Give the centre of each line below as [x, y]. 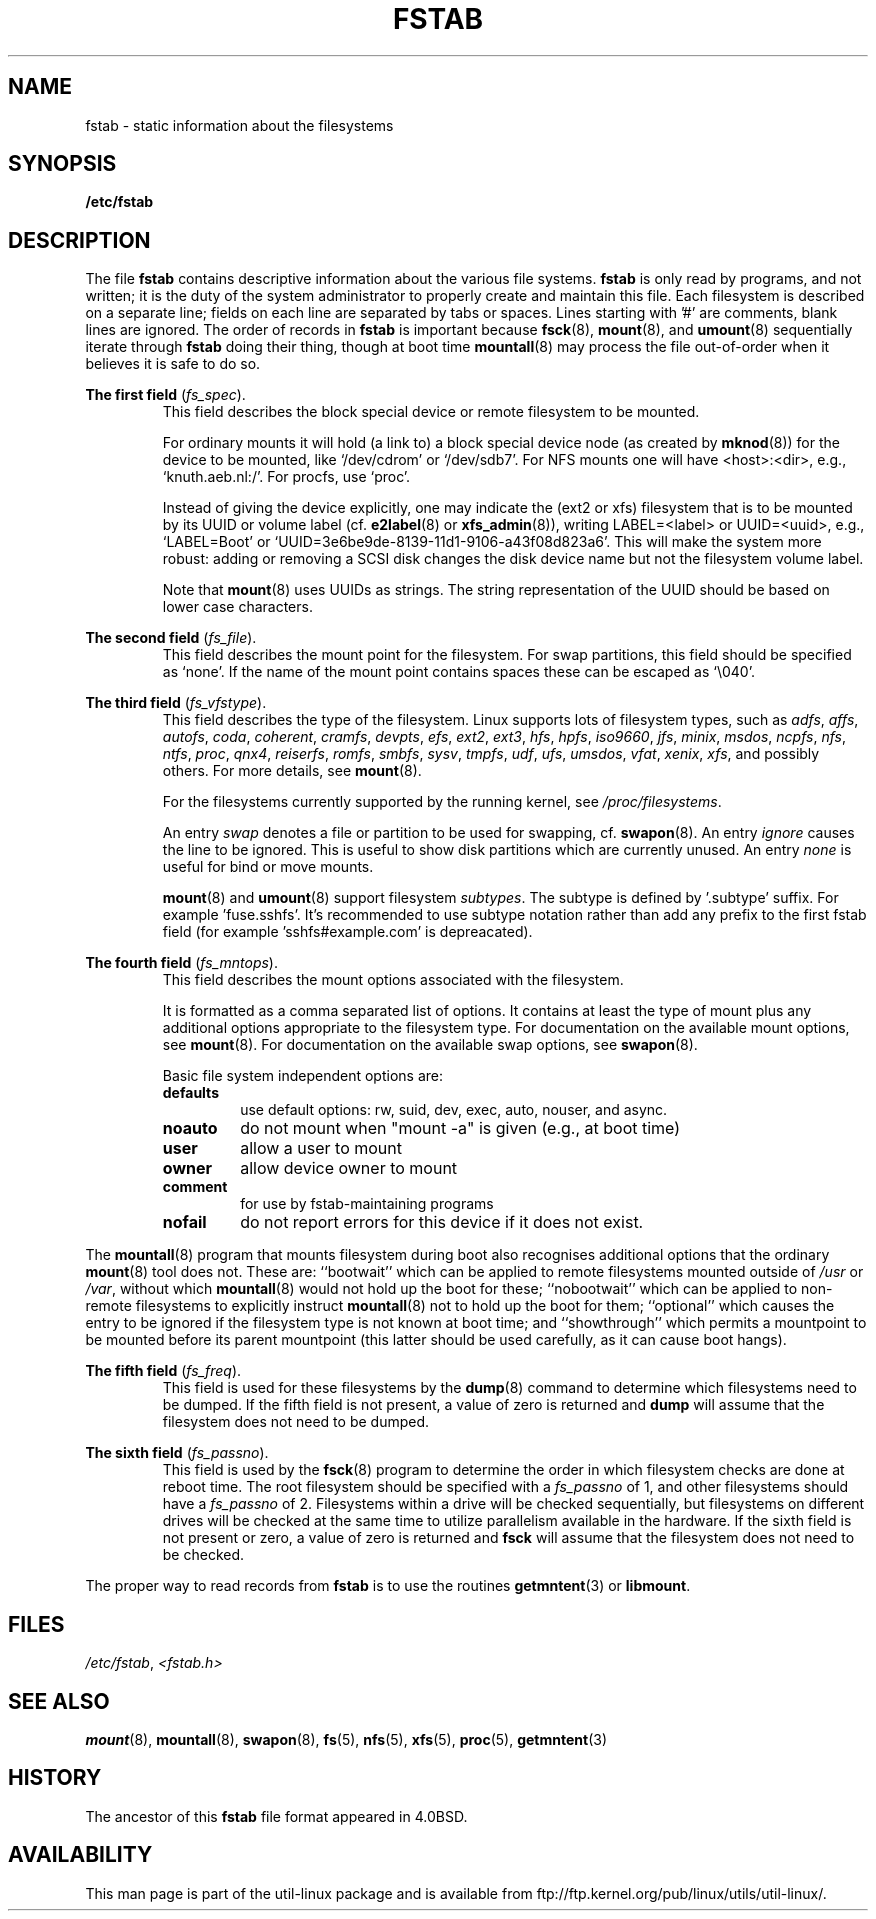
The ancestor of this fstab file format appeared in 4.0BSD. [276, 1816]
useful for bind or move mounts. [268, 867]
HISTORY [55, 1778]
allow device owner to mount [349, 1168]
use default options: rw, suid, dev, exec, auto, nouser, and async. [454, 1110]
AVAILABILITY [80, 1855]
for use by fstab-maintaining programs [367, 1204]
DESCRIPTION [79, 240]
